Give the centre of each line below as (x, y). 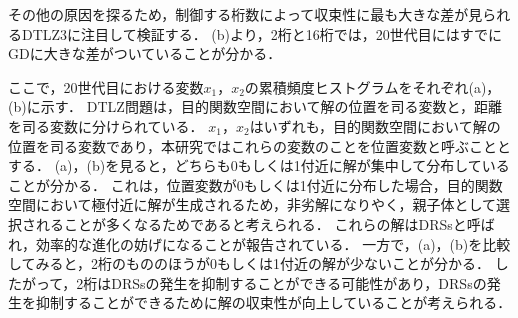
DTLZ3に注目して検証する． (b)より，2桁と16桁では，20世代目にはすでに (261, 33)
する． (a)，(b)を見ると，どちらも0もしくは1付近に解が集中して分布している (259, 165)
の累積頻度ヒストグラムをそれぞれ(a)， (372, 86)
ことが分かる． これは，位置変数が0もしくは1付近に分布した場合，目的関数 (255, 184)
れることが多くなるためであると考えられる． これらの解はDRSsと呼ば (265, 223)
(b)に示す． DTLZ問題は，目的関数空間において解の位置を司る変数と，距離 (255, 106)
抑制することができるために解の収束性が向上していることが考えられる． (273, 302)
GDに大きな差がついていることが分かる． (145, 53)
